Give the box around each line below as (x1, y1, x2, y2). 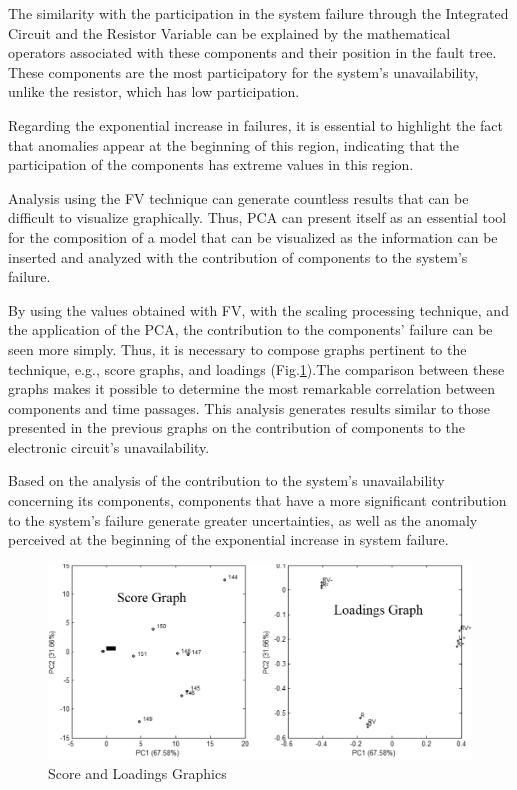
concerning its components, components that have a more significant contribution (8, 490, 507, 511)
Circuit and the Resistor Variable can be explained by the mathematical (8, 22, 451, 43)
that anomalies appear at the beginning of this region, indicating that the (8, 134, 460, 155)
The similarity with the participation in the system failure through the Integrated (8, 3, 509, 23)
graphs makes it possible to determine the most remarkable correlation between (8, 378, 496, 399)
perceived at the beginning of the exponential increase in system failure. (8, 529, 449, 550)
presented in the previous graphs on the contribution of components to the (8, 417, 466, 438)
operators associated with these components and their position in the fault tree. (8, 42, 497, 63)
